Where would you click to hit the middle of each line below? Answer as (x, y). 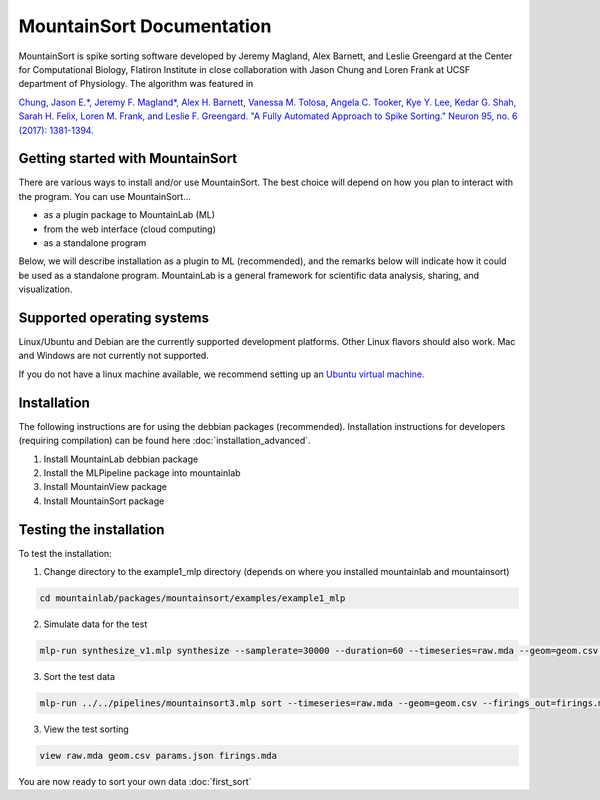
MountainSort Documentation (145, 26)
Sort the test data (79, 676)
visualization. (45, 289)
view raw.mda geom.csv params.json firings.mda (158, 755)
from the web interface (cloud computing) (130, 229)
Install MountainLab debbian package (121, 459)
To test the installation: (65, 553)
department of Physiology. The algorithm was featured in (136, 84)
